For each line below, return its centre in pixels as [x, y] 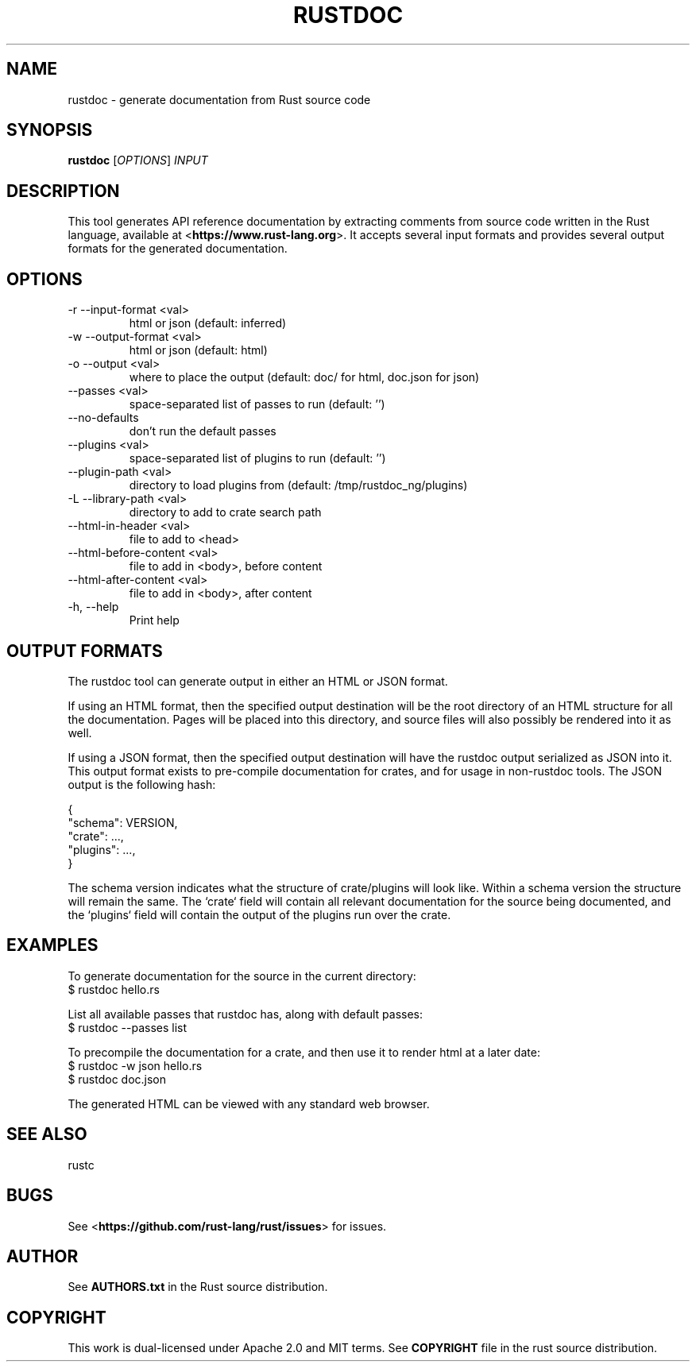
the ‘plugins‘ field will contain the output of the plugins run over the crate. [259, 914]
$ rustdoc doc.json [117, 1079]
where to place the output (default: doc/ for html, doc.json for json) [304, 377]
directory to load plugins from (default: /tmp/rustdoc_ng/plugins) [298, 485]
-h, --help [93, 607]
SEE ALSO [47, 1134]
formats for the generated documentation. [178, 249]
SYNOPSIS [50, 130]
